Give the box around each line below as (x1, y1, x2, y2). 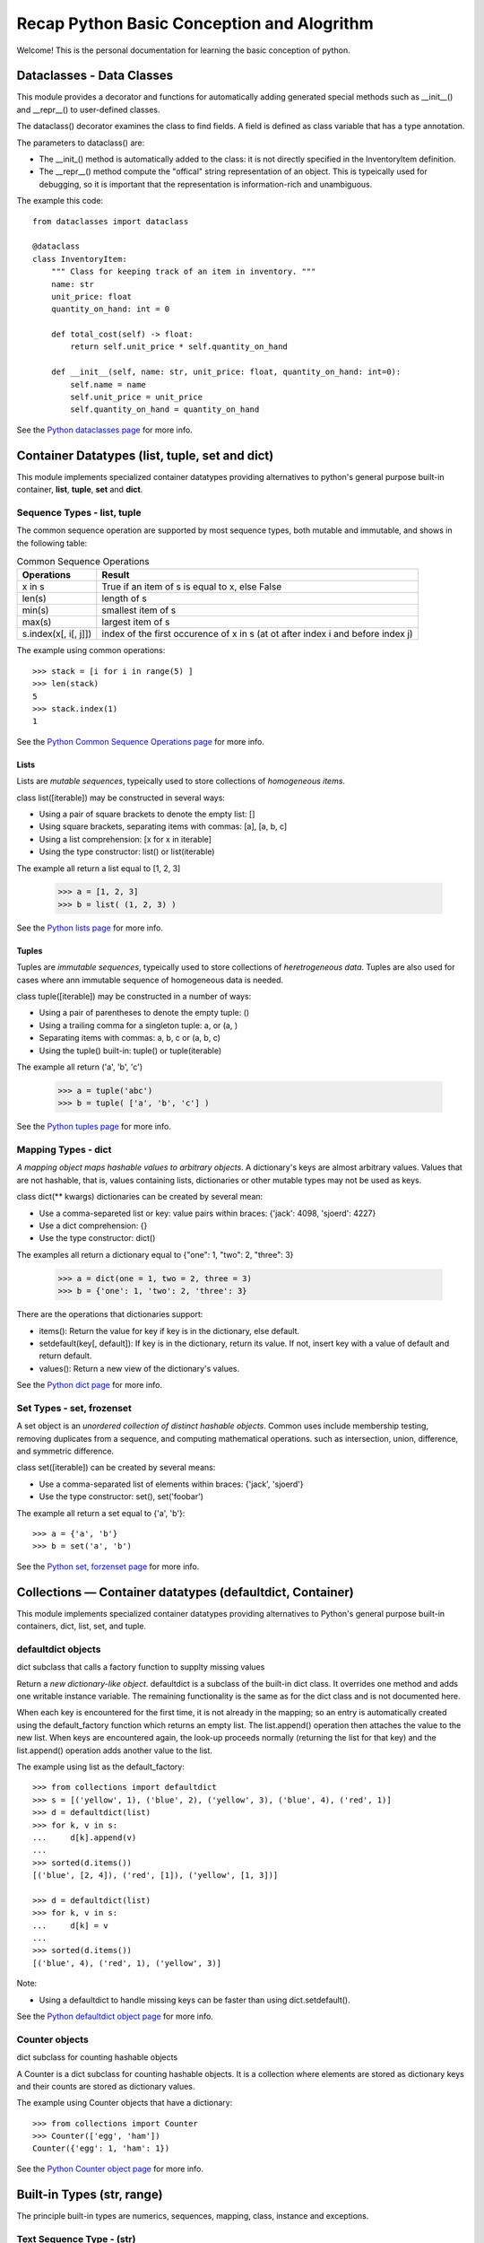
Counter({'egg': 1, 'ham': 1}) (32, 2143, 170, 2153)
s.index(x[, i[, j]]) (22, 628, 92, 641)
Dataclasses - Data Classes (16, 68, 174, 83)
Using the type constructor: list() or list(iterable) (39, 846, 215, 857)
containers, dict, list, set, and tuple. (16, 1620, 147, 1632)
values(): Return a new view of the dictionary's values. (39, 1363, 240, 1374)
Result (101, 569, 130, 581)
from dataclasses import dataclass (32, 216, 189, 226)
